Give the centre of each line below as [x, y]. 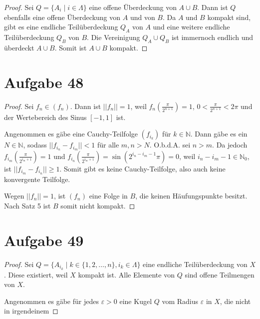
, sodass [35, 145]
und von [142, 17]
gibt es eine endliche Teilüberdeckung [61, 27]
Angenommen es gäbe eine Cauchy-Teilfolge [71, 134]
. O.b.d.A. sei [170, 145]
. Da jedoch [230, 145]
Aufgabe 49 [44, 240]
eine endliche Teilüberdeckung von [195, 264]
